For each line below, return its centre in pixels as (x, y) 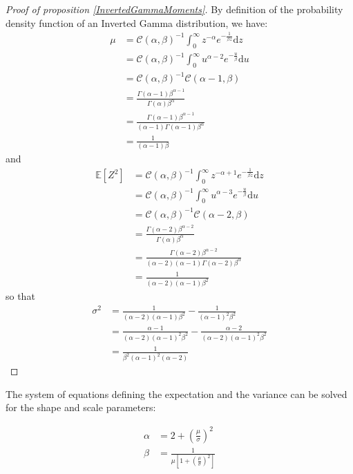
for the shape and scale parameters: (81, 407)
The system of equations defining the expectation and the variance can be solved (176, 394)
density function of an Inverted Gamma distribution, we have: (137, 22)
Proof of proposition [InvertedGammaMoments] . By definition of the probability (174, 9)
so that (20, 296)
